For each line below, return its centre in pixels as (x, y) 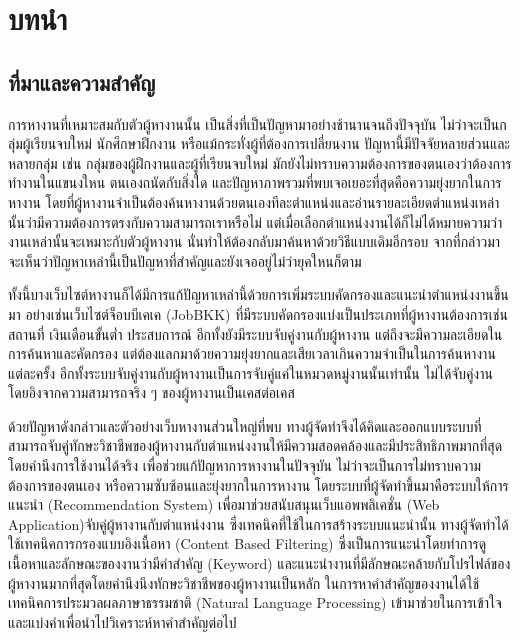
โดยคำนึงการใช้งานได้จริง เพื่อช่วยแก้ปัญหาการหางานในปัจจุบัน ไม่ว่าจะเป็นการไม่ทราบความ (245, 465)
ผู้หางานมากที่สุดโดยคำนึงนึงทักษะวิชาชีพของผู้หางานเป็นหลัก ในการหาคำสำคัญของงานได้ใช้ (244, 582)
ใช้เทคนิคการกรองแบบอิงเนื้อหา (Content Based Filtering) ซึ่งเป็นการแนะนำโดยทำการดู (247, 543)
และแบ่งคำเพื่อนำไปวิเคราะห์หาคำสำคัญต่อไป (122, 621)
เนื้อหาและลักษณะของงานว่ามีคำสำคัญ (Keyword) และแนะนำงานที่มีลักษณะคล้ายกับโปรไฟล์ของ (259, 563)
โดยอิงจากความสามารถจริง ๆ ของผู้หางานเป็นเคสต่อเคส (151, 392)
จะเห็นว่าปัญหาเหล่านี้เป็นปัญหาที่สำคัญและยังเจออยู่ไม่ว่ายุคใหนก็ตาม (185, 260)
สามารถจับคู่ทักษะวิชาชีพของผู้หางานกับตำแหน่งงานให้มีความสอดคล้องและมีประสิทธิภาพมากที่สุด (255, 445)
